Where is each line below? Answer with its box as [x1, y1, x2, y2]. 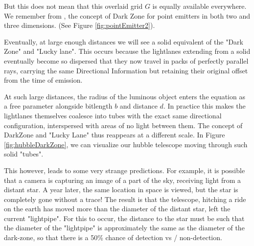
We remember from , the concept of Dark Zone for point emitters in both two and [4, 10, 250, 21]
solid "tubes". [4, 149, 44, 159]
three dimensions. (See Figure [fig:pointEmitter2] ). [4, 20, 155, 30]
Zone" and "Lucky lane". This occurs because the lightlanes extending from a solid [4, 46, 251, 56]
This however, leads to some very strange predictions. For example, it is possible [4, 165, 245, 175]
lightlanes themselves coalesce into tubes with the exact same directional [4, 110, 222, 120]
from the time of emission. [4, 75, 83, 85]
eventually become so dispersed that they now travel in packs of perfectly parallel [4, 55, 249, 66]
